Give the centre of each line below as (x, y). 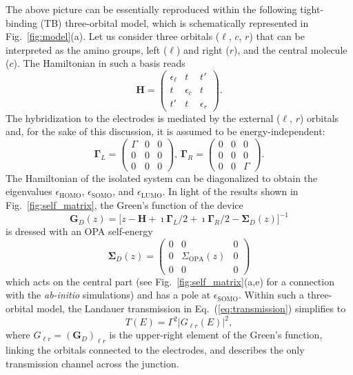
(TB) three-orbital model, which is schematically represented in (174, 22)
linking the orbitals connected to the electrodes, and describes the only (155, 349)
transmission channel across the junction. (92, 363)
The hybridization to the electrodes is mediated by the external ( (143, 118)
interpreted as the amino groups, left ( (87, 49)
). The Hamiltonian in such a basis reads (99, 63)
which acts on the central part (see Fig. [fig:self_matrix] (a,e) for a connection (170, 281)
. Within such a (271, 295)
